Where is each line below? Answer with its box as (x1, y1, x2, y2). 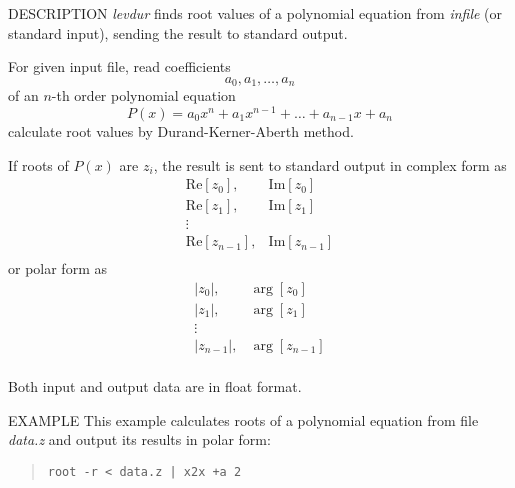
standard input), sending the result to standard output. (8, 22, 348, 43)
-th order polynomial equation (51, 85, 236, 106)
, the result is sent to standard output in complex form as (153, 154, 507, 175)
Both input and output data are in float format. (8, 376, 302, 396)
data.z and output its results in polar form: (8, 429, 271, 450)
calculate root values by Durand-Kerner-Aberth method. (8, 120, 354, 141)
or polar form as (8, 258, 107, 279)
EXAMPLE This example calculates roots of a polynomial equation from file (8, 409, 479, 430)
